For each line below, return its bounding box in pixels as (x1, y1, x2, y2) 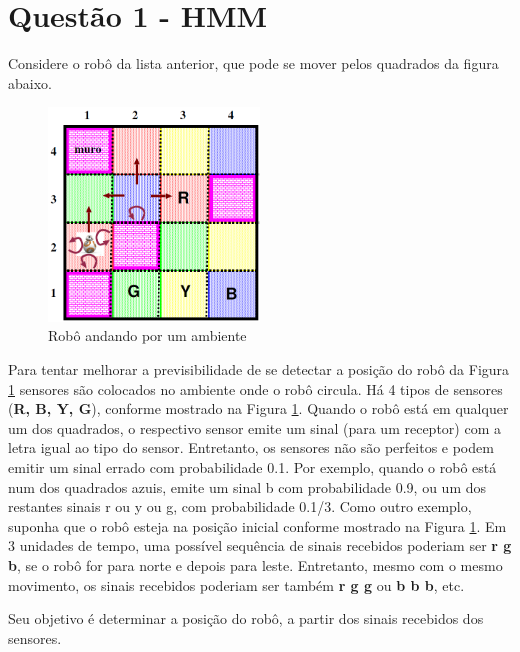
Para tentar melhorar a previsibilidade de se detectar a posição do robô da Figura (8, 359, 510, 379)
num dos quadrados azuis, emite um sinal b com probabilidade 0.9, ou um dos (8, 476, 487, 497)
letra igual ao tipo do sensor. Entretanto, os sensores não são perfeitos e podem (8, 437, 494, 458)
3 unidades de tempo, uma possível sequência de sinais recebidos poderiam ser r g (8, 535, 512, 556)
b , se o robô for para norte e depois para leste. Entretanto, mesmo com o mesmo (8, 554, 503, 575)
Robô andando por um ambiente (48, 325, 247, 346)
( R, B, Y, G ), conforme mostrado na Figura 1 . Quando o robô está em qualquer (8, 398, 509, 419)
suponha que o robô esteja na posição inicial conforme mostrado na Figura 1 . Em (8, 515, 507, 536)
